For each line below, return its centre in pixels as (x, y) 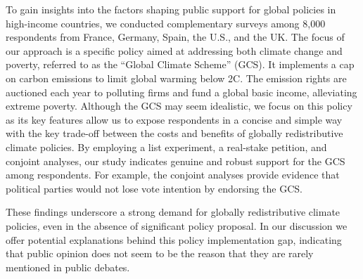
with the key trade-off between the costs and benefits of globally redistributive (174, 133)
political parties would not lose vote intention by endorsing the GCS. (154, 188)
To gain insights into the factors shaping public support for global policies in (171, 9)
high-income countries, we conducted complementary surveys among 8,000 (166, 23)
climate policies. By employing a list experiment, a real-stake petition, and (166, 147)
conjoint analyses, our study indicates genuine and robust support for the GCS (176, 161)
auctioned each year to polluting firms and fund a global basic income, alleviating (181, 92)
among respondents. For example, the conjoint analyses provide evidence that (173, 175)
